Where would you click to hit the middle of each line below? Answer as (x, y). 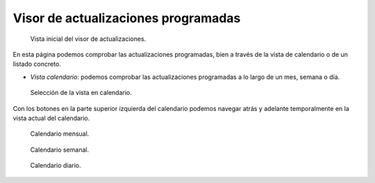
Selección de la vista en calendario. (81, 93)
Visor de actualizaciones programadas (127, 18)
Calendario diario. (56, 166)
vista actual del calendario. (51, 118)
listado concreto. (37, 64)
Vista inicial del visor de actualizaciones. (88, 39)
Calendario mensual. (60, 134)
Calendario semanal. (60, 150)
